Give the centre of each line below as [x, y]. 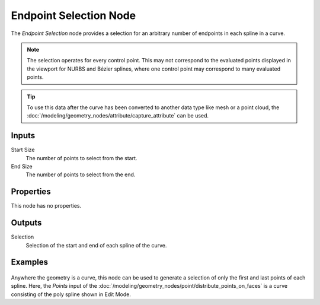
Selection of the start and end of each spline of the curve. [96, 245]
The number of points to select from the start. [81, 158]
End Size [22, 166]
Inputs [23, 136]
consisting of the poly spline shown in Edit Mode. [71, 294]
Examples [30, 262]
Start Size [23, 150]
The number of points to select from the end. [81, 174]
